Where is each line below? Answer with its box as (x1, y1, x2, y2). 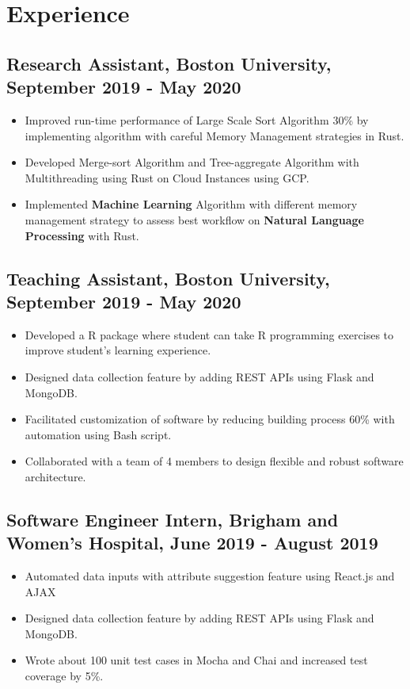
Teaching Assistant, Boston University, (6, 266, 330, 290)
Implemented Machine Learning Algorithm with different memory (25, 196, 358, 212)
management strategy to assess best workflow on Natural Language (25, 211, 364, 228)
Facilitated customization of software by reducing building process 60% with (25, 411, 395, 427)
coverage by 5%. (25, 668, 104, 684)
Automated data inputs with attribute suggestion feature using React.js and (25, 568, 395, 584)
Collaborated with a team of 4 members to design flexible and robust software (25, 453, 404, 469)
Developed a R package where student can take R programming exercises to (25, 326, 394, 343)
